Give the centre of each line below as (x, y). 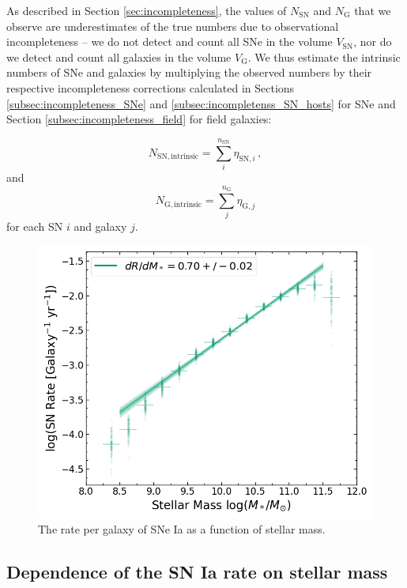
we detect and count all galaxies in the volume (119, 57)
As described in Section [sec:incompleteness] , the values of (147, 10)
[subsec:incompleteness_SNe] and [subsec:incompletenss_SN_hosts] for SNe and (201, 103)
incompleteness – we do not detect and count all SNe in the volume (170, 41)
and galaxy (100, 226)
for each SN (35, 226)
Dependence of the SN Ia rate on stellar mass (197, 572)
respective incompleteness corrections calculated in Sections (151, 87)
